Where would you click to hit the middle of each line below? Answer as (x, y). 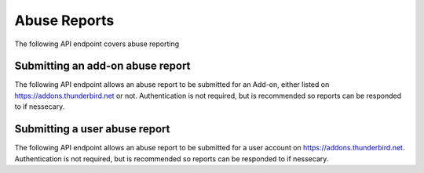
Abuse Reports (64, 20)
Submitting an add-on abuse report (102, 66)
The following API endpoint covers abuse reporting (97, 44)
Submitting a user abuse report (92, 129)
